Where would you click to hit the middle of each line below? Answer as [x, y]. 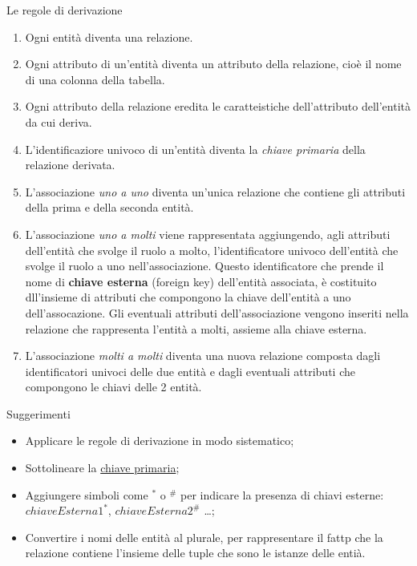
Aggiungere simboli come [87, 494]
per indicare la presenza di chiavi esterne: [282, 494]
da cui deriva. [59, 121]
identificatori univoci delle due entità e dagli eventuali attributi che [190, 371]
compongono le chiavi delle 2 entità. [113, 387]
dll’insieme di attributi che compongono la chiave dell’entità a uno [188, 297]
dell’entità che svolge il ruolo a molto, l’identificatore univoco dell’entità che [212, 250]
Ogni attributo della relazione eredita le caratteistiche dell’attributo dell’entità [218, 106]
